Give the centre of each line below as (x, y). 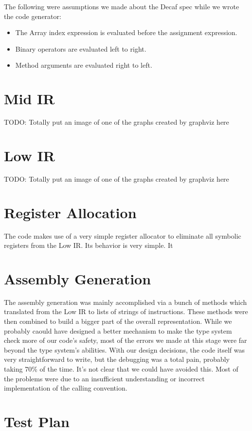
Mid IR (29, 99)
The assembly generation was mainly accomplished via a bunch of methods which (126, 302)
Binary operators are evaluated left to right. (81, 48)
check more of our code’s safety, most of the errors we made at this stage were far (126, 340)
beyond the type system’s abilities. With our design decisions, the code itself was (124, 349)
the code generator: (33, 16)
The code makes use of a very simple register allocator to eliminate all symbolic (123, 235)
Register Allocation (70, 212)
